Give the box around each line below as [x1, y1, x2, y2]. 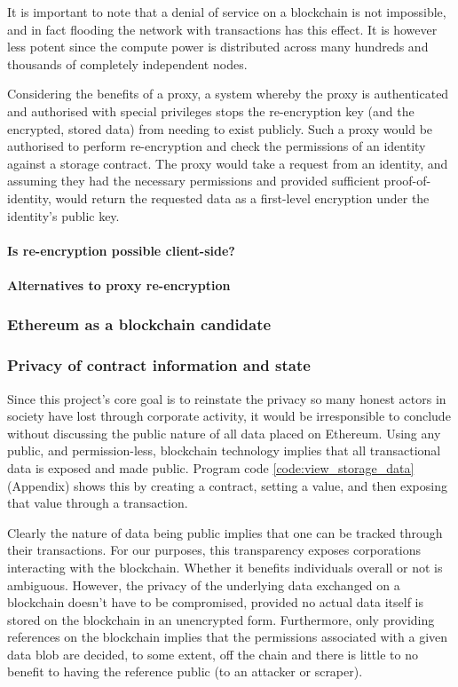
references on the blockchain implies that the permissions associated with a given [7, 628, 448, 646]
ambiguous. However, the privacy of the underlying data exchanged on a [7, 575, 400, 594]
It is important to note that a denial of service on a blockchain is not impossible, [7, 3, 446, 20]
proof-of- [383, 171, 431, 190]
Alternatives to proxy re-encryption [7, 275, 231, 294]
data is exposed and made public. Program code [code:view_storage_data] [7, 458, 415, 477]
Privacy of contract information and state [7, 354, 311, 376]
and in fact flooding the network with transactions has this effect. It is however [7, 20, 438, 38]
